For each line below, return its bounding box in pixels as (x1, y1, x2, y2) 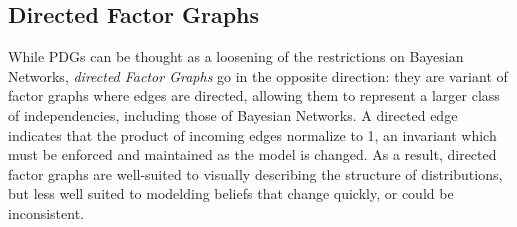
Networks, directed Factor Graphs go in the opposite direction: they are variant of (8, 65, 508, 86)
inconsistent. (8, 202, 84, 223)
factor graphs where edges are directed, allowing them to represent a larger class (8, 85, 500, 106)
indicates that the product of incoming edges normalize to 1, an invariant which (8, 124, 497, 145)
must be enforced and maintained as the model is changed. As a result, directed (8, 144, 497, 165)
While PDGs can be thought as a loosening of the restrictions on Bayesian (8, 46, 464, 67)
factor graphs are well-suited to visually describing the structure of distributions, (8, 163, 503, 184)
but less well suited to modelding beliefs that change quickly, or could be (8, 183, 454, 204)
